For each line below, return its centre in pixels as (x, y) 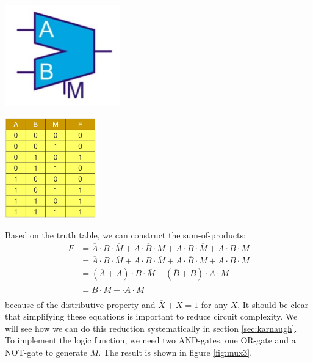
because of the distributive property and (80, 304)
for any (214, 304)
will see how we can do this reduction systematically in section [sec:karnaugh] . (151, 328)
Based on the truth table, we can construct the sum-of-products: (125, 235)
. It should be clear (273, 304)
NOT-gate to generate (46, 352)
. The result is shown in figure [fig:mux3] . (175, 352)
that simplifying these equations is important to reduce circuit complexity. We (151, 316)
